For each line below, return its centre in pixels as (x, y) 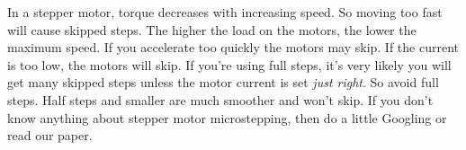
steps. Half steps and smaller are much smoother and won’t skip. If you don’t (220, 99)
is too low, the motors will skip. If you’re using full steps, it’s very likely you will (229, 64)
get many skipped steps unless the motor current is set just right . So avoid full (223, 82)
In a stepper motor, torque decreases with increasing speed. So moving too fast (225, 12)
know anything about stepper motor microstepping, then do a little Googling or (227, 117)
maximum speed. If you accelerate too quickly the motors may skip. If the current (233, 47)
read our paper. (50, 135)
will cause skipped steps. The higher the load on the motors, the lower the (212, 29)
